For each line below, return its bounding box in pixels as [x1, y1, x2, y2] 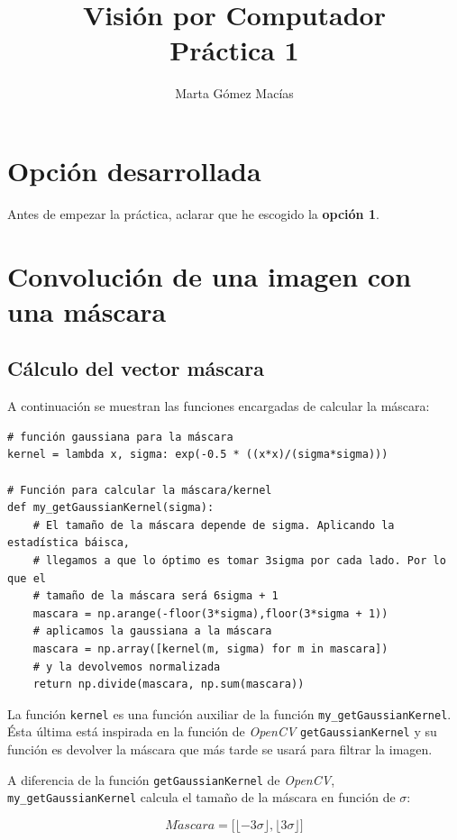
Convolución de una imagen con [7, 257, 412, 294]
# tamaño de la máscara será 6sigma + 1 [32, 589, 279, 603]
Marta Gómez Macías [175, 84, 294, 103]
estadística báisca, [7, 536, 131, 550]
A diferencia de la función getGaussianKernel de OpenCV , [7, 770, 335, 789]
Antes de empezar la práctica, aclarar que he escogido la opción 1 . [7, 204, 379, 223]
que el [7, 571, 46, 585]
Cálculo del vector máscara [7, 354, 264, 382]
